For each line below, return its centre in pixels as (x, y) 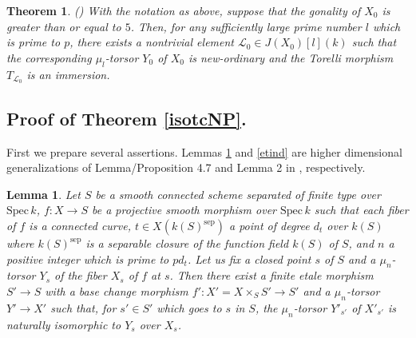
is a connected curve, (80, 226)
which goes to (189, 307)
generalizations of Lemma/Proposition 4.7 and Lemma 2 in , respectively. (186, 167)
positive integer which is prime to (88, 258)
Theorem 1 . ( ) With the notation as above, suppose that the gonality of (184, 10)
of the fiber (81, 275)
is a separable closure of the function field (187, 243)
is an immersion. (68, 74)
